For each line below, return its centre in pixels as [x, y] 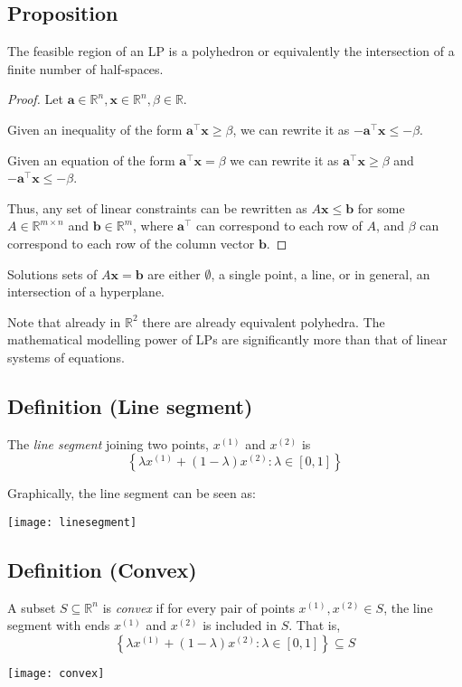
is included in [240, 625]
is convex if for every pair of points [198, 607]
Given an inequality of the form [95, 129]
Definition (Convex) [102, 569]
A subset [32, 607]
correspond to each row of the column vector [131, 243]
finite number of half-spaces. [85, 68]
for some [381, 207]
